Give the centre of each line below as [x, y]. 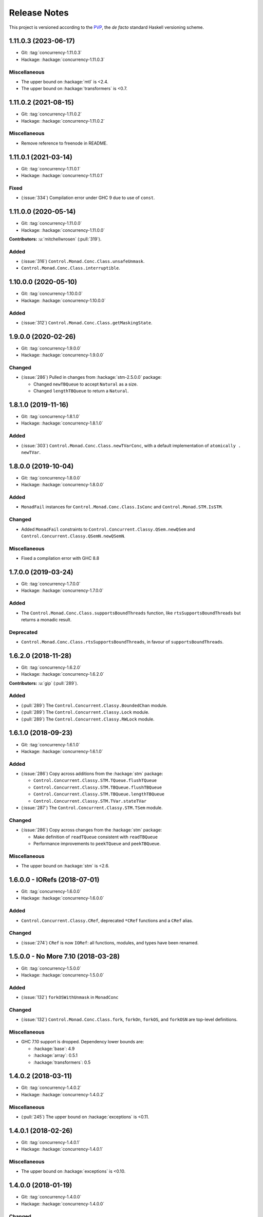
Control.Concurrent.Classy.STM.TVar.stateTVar [90, 801]
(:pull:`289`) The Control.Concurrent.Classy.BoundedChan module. [94, 705]
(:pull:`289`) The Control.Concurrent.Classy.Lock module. [85, 712]
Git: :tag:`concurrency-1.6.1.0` [51, 744]
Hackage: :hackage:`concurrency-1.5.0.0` [63, 975]
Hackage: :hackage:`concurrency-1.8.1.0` [62, 423]
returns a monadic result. [46, 619]
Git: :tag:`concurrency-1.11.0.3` [52, 53]
